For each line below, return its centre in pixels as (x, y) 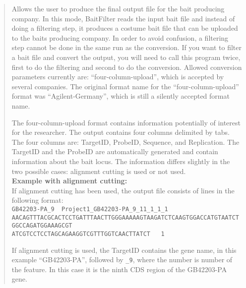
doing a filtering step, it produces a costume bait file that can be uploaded (125, 28)
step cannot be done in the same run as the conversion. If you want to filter (126, 47)
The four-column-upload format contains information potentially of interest (126, 122)
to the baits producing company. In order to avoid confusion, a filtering (120, 37)
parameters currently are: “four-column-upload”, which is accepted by (118, 77)
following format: (37, 200)
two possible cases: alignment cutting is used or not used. (99, 171)
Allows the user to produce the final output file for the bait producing (118, 8)
